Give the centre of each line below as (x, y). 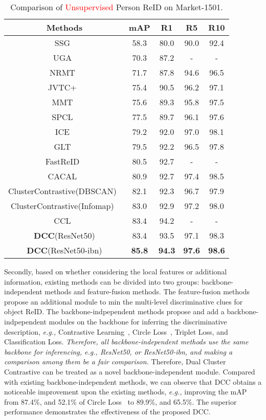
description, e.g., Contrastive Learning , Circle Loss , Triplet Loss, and (116, 331)
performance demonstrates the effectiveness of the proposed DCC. (107, 412)
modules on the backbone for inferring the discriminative (138, 321)
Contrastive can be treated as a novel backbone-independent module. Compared (130, 371)
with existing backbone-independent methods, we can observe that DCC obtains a (133, 381)
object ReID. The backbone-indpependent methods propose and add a (114, 311)
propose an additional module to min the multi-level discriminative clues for (124, 301)
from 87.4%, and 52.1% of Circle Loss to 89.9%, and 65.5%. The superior (120, 401)
